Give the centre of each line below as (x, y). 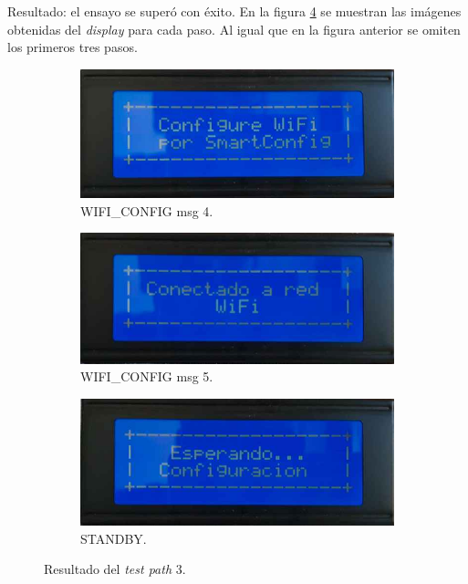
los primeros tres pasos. (73, 47)
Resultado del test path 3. (115, 569)
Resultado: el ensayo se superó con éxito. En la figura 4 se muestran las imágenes (234, 11)
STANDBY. (114, 538)
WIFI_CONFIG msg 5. (147, 376)
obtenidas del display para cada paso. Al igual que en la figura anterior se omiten (234, 29)
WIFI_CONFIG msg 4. (147, 210)
